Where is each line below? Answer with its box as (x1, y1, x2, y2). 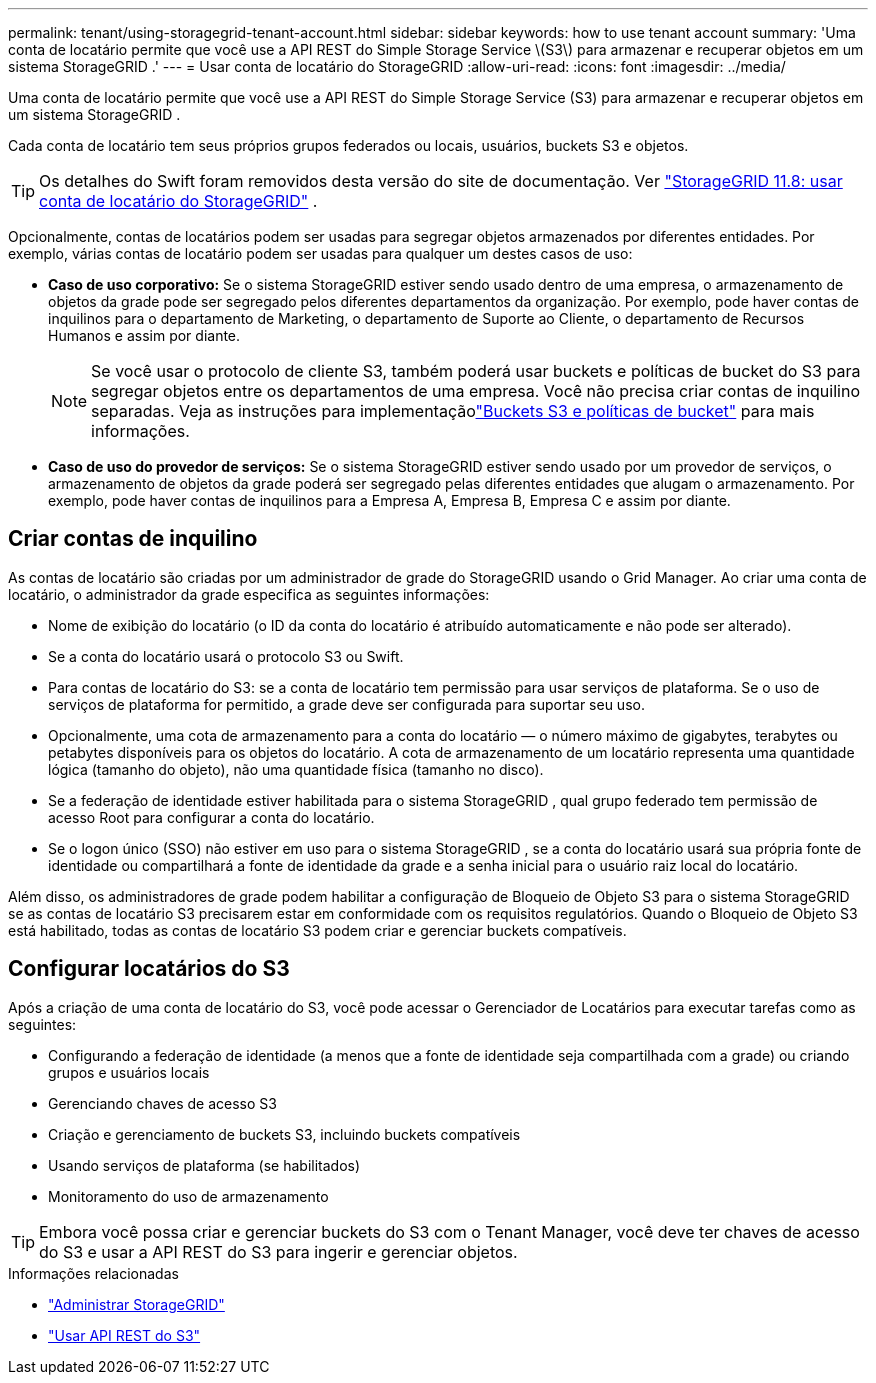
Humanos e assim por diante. (48, 327, 241, 344)
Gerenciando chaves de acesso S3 (48, 1094, 277, 1112)
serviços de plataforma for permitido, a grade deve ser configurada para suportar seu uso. (48, 695, 645, 713)
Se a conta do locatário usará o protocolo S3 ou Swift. (48, 647, 404, 665)
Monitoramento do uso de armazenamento (48, 1187, 329, 1205)
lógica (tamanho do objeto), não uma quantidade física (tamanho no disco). (48, 760, 544, 778)
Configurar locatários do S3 (8, 956, 290, 982)
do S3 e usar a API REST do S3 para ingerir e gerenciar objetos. (39, 1241, 518, 1262)
